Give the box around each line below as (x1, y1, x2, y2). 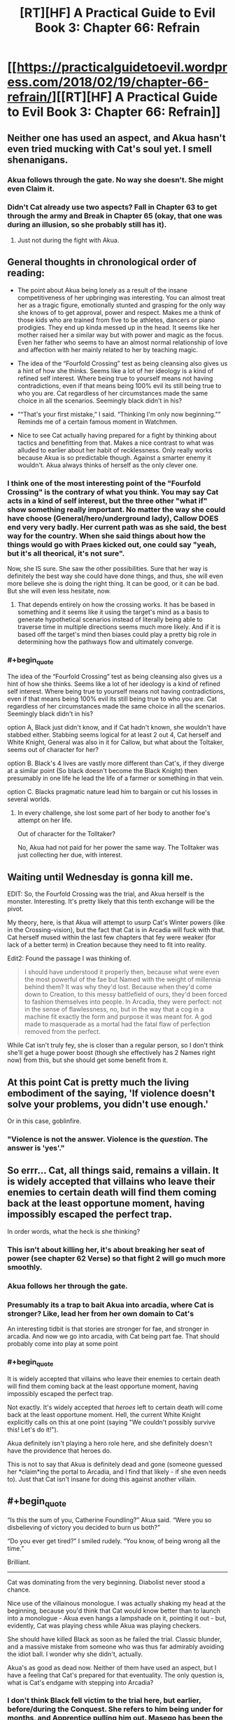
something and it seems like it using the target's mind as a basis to (17, 607, 210, 616)
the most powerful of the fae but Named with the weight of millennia (24, 975, 222, 983)
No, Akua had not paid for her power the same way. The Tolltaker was (17, 843, 219, 852)
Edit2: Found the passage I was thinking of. (7, 954, 131, 962)
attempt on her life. (17, 816, 73, 825)
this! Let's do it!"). (7, 1425, 59, 1434)
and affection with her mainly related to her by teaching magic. (17, 345, 199, 354)
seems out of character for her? (7, 746, 99, 754)
